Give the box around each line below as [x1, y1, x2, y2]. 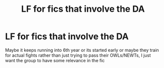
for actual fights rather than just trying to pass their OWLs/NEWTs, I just [5, 52, 151, 58]
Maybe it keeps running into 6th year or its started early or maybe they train [5, 47, 159, 53]
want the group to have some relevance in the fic [5, 57, 105, 63]
